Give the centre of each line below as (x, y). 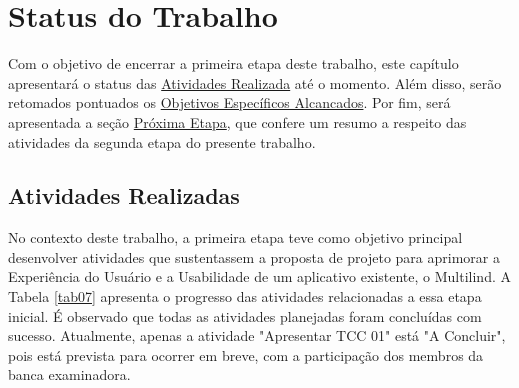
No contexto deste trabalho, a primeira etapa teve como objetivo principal (235, 237)
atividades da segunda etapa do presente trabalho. (162, 141)
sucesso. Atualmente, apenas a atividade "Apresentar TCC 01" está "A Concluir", (257, 335)
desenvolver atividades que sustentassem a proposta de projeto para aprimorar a (254, 256)
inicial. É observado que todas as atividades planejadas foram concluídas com (245, 315)
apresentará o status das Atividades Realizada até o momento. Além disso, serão (255, 82)
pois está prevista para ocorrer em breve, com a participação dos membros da (246, 354)
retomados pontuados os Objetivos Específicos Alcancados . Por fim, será (229, 102)
